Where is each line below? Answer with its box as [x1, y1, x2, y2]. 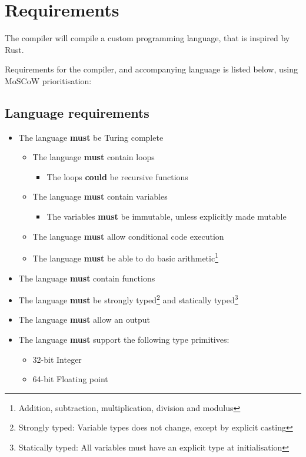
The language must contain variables [32, 190, 168, 203]
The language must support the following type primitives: [18, 333, 229, 345]
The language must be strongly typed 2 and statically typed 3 [18, 292, 238, 306]
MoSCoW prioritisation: [5, 74, 92, 87]
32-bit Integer [32, 353, 82, 365]
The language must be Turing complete [18, 131, 164, 143]
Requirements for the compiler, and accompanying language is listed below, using [5, 63, 298, 75]
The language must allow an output [18, 313, 150, 326]
